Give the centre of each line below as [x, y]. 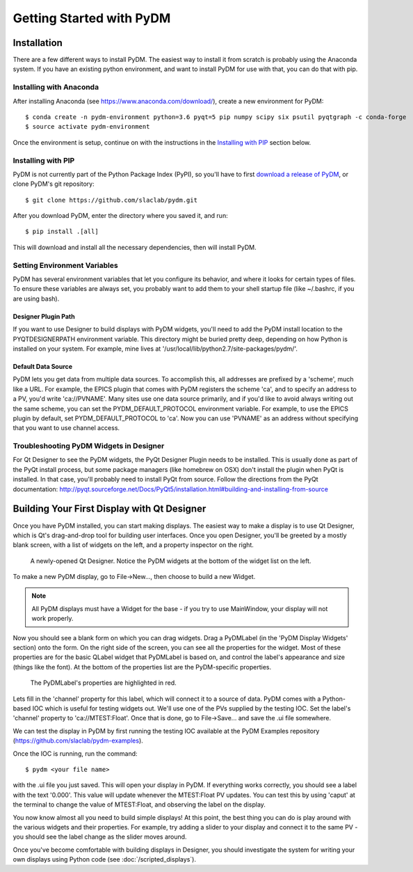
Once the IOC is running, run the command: [75, 753]
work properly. [52, 619]
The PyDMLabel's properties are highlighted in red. [103, 683]
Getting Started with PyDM [92, 18]
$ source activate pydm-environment [88, 127]
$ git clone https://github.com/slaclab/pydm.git [112, 200]
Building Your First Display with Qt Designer [110, 509]
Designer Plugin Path [44, 316]
